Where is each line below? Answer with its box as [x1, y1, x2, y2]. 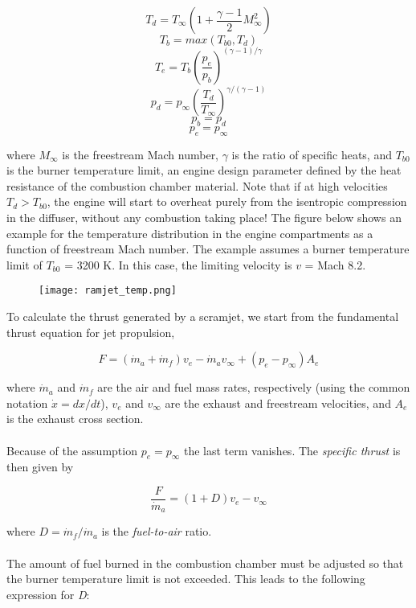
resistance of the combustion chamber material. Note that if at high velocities [6, 177, 388, 194]
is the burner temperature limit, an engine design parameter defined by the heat [6, 162, 402, 179]
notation [6, 394, 48, 411]
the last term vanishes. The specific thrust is [183, 442, 401, 458]
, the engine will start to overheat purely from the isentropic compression [47, 193, 407, 210]
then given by [6, 458, 74, 475]
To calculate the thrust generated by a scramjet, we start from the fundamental [6, 308, 399, 324]
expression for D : [6, 585, 90, 602]
